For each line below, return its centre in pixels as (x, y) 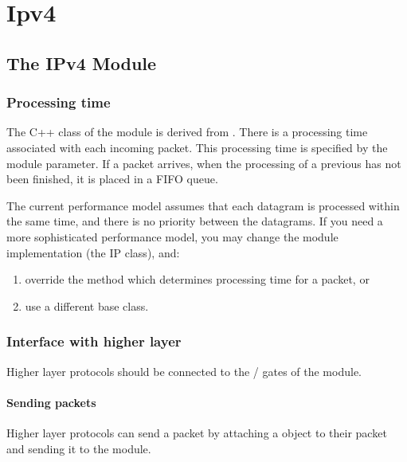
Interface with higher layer (94, 341)
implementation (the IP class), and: (93, 252)
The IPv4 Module (82, 63)
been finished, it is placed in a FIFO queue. (112, 179)
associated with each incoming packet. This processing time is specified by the (197, 147)
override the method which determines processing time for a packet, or (197, 279)
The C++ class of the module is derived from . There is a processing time (187, 132)
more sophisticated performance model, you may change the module (172, 236)
